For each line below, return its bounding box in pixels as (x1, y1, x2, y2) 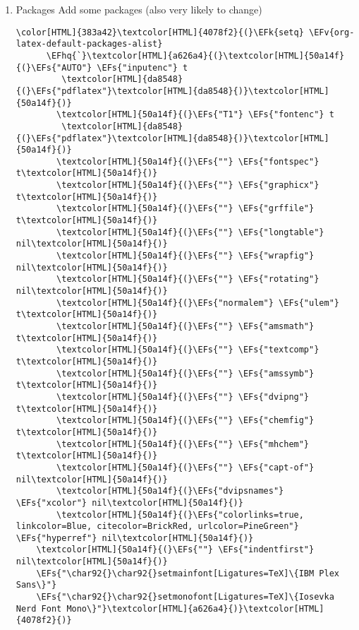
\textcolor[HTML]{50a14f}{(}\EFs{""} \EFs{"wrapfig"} (56, 251, 315, 261)
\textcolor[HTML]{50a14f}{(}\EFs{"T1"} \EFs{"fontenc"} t (56, 109, 334, 120)
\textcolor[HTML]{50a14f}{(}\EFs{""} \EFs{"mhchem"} (56, 439, 310, 449)
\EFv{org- (309, 27, 355, 37)
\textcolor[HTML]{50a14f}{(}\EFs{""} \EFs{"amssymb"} (56, 368, 315, 379)
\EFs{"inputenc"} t (97, 62, 188, 73)
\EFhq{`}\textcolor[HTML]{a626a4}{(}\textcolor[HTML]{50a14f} (46, 50, 345, 61)
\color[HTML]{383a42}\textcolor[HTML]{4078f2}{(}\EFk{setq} (16, 27, 304, 37)
